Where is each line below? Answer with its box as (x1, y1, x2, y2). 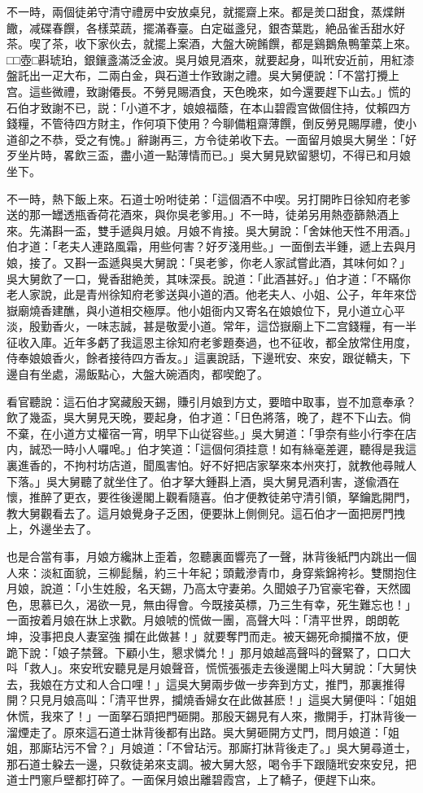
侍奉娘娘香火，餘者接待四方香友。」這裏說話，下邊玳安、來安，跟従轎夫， (7, 349, 399, 366)
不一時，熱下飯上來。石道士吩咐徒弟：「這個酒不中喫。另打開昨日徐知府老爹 (7, 190, 411, 207)
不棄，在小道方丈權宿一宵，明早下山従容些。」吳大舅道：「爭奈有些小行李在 (7, 424, 405, 441)
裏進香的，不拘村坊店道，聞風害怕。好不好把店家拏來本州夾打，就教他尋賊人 (7, 457, 416, 474)
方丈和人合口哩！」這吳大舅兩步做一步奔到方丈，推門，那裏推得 (63, 675, 405, 692)
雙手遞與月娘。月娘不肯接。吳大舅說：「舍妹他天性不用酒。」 (97, 221, 416, 239)
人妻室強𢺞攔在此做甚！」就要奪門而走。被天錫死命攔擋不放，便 (74, 627, 408, 644)
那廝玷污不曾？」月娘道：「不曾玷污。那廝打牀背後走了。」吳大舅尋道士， (28, 739, 416, 756)
